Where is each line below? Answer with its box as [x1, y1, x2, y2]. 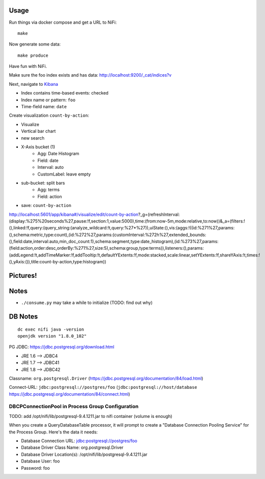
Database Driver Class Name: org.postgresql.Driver [21, 445, 124, 450]
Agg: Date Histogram [37, 151, 79, 157]
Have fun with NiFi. [9, 64, 47, 69]
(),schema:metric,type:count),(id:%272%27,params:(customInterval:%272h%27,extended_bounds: [9, 232, 206, 238]
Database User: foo [21, 458, 60, 464]
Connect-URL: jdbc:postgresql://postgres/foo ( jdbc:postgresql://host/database [9, 384, 197, 390]
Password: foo [21, 465, 50, 471]
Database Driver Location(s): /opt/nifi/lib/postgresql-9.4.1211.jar [21, 451, 148, 457]
